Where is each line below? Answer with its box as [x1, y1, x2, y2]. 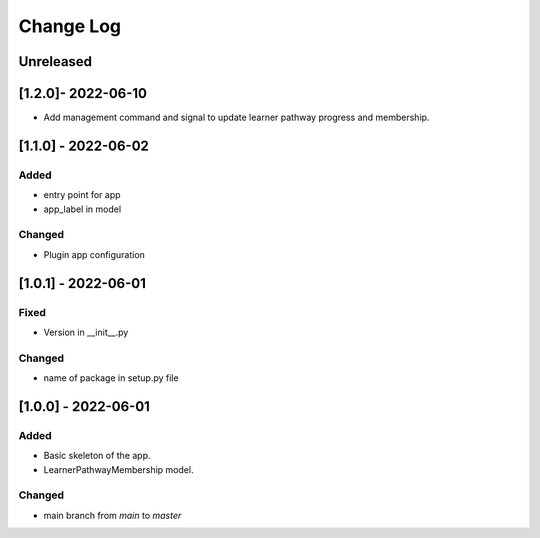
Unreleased [18, 53, 93, 70]
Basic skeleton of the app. [43, 450, 151, 462]
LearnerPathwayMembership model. [43, 463, 194, 475]
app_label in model [43, 203, 122, 215]
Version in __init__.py [43, 326, 129, 338]
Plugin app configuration [43, 248, 145, 260]
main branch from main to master [43, 509, 182, 521]
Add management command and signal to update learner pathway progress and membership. [43, 111, 430, 124]
